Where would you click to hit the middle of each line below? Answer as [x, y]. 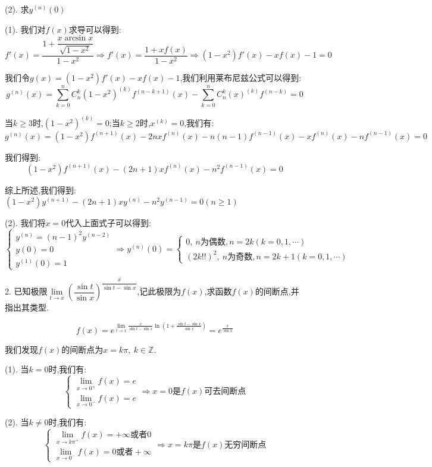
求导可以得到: [95, 29]
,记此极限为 [159, 291]
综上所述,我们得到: [40, 189]
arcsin [75, 38]
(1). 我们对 [25, 29]
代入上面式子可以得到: [109, 223]
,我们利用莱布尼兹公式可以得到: [241, 77]
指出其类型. [27, 307]
